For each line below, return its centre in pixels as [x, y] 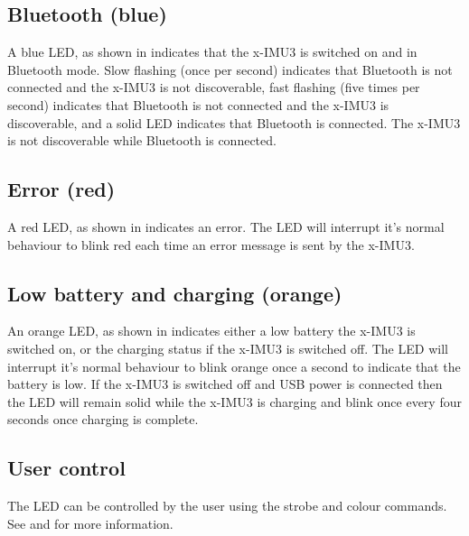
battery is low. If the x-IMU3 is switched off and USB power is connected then [225, 384]
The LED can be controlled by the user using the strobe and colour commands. [227, 506]
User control [66, 468]
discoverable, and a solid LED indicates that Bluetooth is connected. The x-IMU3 [234, 122]
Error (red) [61, 189]
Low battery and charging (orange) [175, 293]
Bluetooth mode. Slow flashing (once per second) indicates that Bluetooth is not [230, 69]
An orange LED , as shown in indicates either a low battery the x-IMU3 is [211, 331]
